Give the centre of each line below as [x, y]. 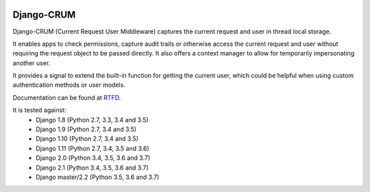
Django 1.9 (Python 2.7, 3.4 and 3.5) [86, 129]
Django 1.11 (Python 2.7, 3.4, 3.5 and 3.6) [93, 148]
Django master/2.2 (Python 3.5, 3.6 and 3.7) [98, 177]
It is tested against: [39, 110]
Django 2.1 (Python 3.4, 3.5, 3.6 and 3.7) [92, 167]
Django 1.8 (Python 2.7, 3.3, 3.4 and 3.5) [92, 120]
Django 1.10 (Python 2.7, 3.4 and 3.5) [87, 139]
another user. [32, 63]
